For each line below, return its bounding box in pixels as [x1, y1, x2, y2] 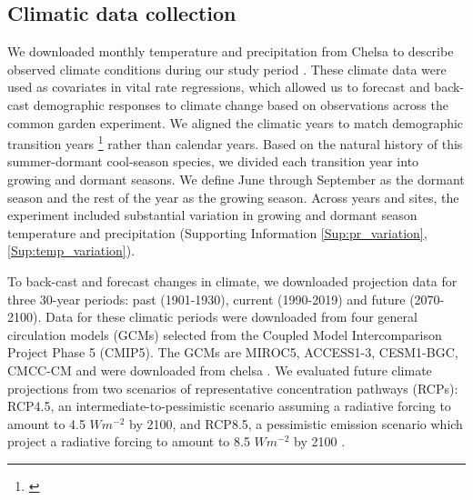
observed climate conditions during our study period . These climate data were [7, 59, 447, 78]
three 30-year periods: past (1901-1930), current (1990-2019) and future [7, 289, 406, 308]
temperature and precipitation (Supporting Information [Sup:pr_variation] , [7, 223, 428, 242]
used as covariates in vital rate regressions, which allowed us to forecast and [7, 77, 430, 96]
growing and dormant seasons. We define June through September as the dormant [7, 170, 465, 189]
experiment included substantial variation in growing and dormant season [7, 205, 418, 225]
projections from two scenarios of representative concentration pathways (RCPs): [7, 378, 458, 397]
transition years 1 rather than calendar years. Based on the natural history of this [7, 132, 463, 153]
